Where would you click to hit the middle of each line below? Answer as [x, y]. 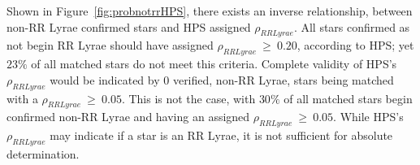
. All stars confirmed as [352, 26]
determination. [43, 153]
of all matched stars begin [348, 98]
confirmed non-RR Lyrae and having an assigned [128, 117]
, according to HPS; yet [355, 45]
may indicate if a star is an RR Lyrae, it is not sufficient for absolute [221, 135]
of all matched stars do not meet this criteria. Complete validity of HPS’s [214, 64]
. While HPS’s [368, 117]
